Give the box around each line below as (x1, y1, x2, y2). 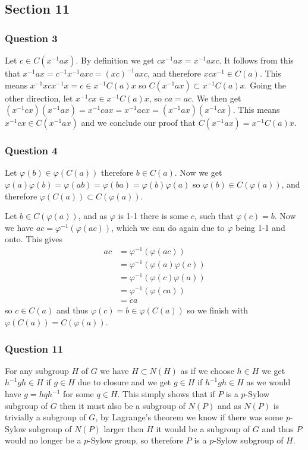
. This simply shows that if (117, 388, 215, 400)
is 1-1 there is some (118, 210, 188, 222)
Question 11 (5, 341, 64, 356)
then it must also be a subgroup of (59, 399, 186, 411)
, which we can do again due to (111, 221, 225, 233)
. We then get (191, 91, 241, 104)
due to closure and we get (77, 376, 171, 388)
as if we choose (180, 364, 234, 376)
